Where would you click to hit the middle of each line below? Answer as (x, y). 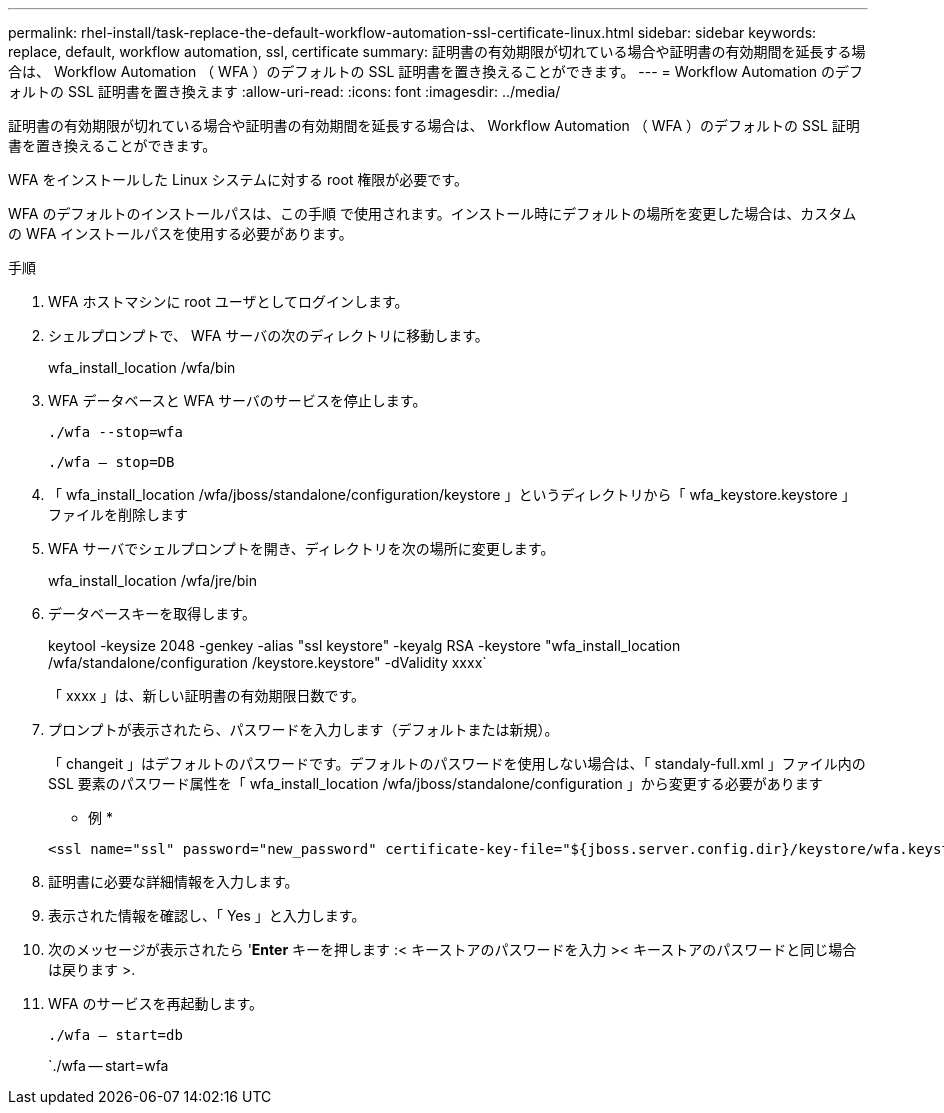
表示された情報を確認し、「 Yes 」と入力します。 (207, 915)
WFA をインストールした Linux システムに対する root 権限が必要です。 (238, 179)
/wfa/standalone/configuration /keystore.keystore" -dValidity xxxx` (267, 662)
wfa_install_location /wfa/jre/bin (152, 580)
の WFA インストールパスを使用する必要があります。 (180, 233)
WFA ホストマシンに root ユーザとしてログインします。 (228, 301)
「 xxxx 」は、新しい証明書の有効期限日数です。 (207, 695)
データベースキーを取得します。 (152, 613)
